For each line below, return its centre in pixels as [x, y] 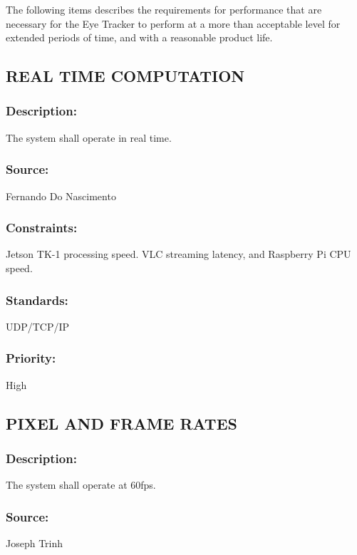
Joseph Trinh [35, 543]
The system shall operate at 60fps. [81, 485]
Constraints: [42, 228]
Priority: [31, 358]
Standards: [37, 300]
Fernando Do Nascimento [61, 196]
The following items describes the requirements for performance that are [164, 9]
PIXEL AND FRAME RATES [121, 423]
